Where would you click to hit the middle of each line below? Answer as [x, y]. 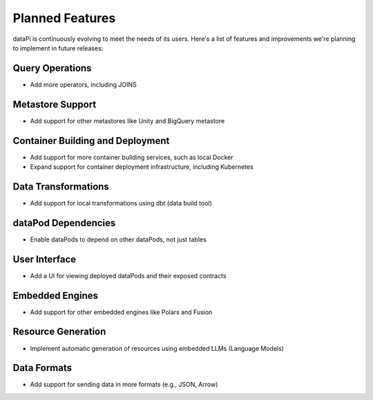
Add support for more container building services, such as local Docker [132, 157]
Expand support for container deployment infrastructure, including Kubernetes [142, 167]
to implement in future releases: [58, 48]
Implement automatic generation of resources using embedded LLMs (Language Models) [157, 348]
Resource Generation [59, 332]
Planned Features [64, 18]
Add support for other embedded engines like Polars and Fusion [121, 312]
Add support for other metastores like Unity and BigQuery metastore [127, 120]
